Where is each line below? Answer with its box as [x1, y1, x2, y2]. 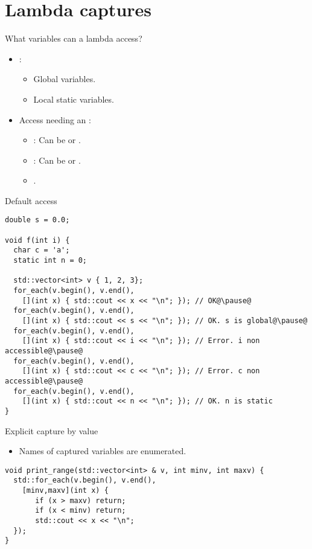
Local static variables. [33, 92, 114, 105]
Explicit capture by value [5, 424, 98, 437]
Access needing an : [19, 113, 91, 126]
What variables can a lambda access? [5, 32, 142, 45]
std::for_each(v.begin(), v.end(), [13, 476, 156, 485]
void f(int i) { [5, 236, 70, 245]
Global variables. [33, 72, 96, 85]
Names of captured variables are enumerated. [19, 445, 186, 457]
